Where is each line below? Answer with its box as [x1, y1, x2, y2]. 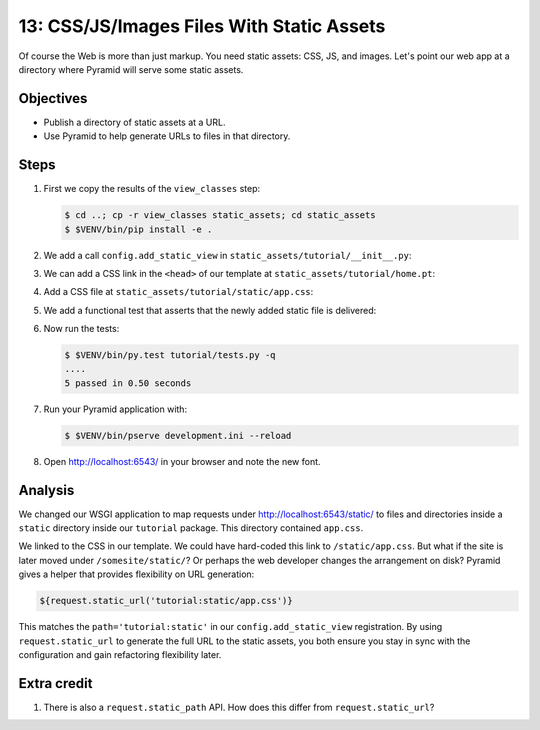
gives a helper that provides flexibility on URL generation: [18, 568, 255, 580]
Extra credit [18, 675, 93, 692]
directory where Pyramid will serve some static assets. [18, 63, 244, 75]
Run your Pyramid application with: [43, 403, 188, 415]
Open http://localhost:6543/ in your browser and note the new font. [43, 455, 321, 467]
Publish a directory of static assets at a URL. [43, 116, 226, 128]
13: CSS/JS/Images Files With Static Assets [18, 15, 386, 37]
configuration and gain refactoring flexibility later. [18, 649, 222, 660]
